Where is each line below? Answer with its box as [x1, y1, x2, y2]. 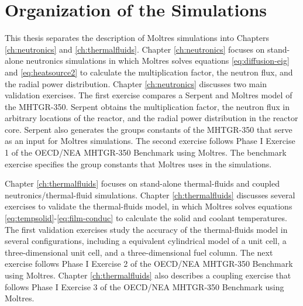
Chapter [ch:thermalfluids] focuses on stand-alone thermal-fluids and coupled [5, 177, 280, 190]
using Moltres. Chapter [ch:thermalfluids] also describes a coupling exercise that [5, 269, 291, 281]
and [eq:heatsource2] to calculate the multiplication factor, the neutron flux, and [5, 66, 293, 78]
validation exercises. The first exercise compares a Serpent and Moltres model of [5, 89, 292, 101]
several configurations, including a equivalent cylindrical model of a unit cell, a [5, 235, 287, 247]
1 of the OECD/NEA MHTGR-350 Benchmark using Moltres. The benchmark [5, 146, 287, 159]
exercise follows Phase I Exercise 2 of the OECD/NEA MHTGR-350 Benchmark [5, 257, 293, 270]
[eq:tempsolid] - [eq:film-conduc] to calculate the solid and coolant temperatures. [5, 212, 287, 224]
